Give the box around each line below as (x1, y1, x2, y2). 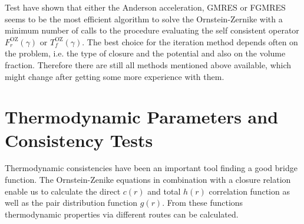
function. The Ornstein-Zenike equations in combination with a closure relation (5, 173, 291, 186)
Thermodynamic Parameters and (5, 105, 279, 129)
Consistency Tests (5, 128, 153, 152)
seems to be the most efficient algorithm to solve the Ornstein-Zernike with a (5, 12, 283, 25)
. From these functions (162, 196, 243, 209)
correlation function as (209, 185, 290, 197)
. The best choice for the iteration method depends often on (82, 35, 298, 48)
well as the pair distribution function (5, 196, 138, 209)
